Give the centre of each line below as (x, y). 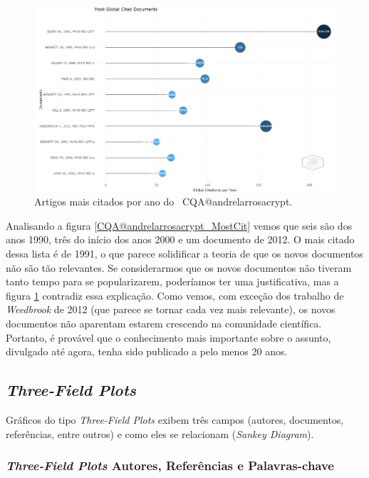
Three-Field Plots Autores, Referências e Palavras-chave (170, 466)
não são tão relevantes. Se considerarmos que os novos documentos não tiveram (179, 267)
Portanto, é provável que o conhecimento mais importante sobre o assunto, (168, 337)
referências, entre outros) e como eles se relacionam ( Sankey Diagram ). (160, 433)
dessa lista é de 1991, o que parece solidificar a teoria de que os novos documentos (184, 254)
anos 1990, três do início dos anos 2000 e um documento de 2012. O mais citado (180, 239)
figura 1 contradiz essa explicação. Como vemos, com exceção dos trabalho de (175, 295)
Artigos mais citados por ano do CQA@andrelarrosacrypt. (163, 202)
